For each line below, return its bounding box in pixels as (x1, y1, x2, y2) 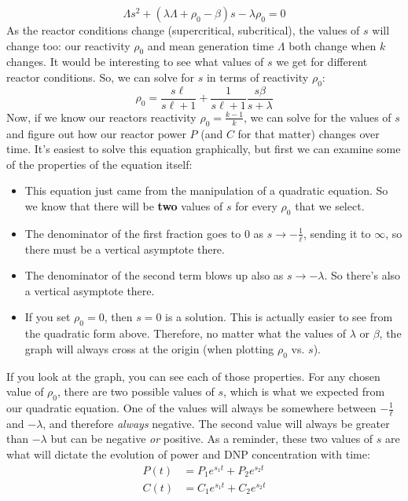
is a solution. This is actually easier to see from (165, 309, 393, 325)
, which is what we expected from (223, 383, 385, 400)
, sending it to (303, 225, 371, 241)
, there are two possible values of (57, 383, 215, 400)
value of (6, 383, 44, 400)
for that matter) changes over (237, 125, 380, 141)
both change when (289, 37, 377, 53)
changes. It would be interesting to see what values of (6, 53, 264, 70)
